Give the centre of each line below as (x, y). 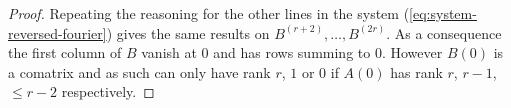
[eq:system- (443, 13)
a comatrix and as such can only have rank (139, 71)
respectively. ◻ (108, 91)
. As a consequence (444, 32)
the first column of (65, 52)
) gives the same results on (188, 32)
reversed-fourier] (57, 32)
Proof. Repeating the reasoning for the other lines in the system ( (209, 13)
